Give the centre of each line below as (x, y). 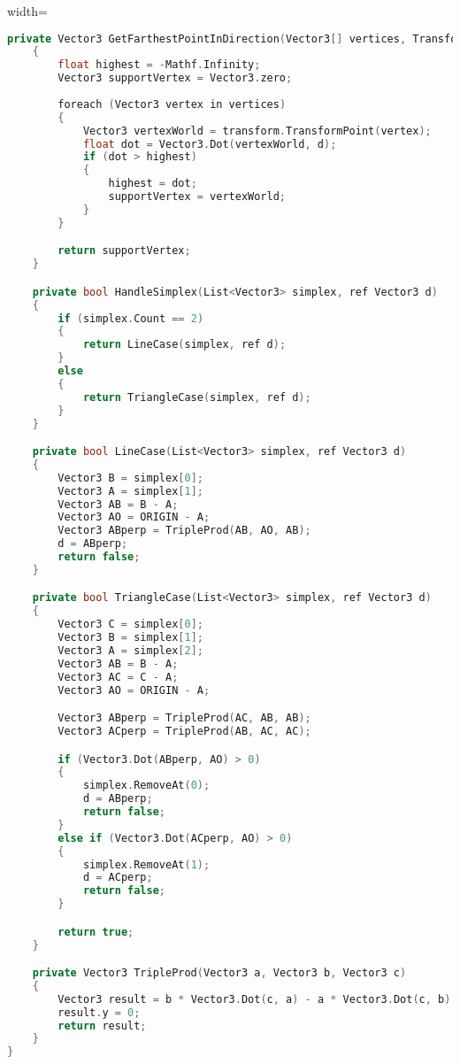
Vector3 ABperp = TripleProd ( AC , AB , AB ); (184, 718)
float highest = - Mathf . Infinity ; (159, 65)
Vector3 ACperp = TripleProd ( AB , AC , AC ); (184, 731)
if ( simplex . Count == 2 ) (131, 318)
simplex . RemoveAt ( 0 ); (146, 786)
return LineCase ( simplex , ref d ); (184, 345)
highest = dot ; (153, 184)
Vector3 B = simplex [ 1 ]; (130, 638)
